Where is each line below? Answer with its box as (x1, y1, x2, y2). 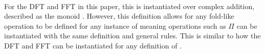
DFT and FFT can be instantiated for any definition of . (4, 40, 182, 50)
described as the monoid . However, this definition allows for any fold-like (4, 11, 234, 21)
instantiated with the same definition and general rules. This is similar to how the (4, 30, 261, 41)
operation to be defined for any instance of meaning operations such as (4, 20, 226, 31)
